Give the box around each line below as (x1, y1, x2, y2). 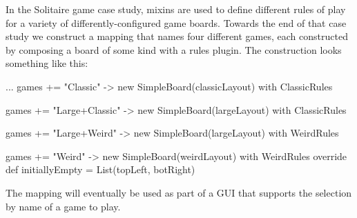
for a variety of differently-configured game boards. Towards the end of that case (6, 15, 347, 30)
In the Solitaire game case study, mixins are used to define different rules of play (6, 2, 346, 16)
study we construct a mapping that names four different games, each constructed (6, 29, 348, 43)
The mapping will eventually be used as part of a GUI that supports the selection (6, 185, 352, 199)
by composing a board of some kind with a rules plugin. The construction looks (6, 42, 342, 57)
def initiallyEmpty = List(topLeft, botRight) (6, 162, 195, 177)
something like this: (6, 56, 88, 70)
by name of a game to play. (6, 199, 121, 213)
